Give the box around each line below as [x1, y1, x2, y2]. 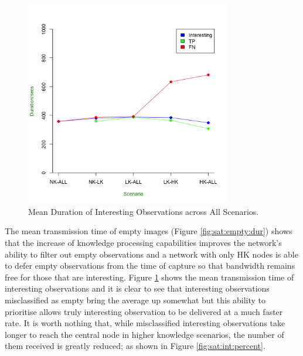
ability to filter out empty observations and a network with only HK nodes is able [5, 248, 298, 260]
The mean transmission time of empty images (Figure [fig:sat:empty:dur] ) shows [5, 225, 292, 237]
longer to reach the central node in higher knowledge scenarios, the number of [5, 328, 284, 340]
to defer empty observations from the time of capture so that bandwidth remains [5, 259, 295, 272]
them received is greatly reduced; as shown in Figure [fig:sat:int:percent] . [5, 340, 265, 352]
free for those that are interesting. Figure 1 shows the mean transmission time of [5, 271, 294, 283]
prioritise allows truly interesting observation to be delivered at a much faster [5, 305, 283, 317]
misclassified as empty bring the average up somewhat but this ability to [5, 293, 266, 306]
